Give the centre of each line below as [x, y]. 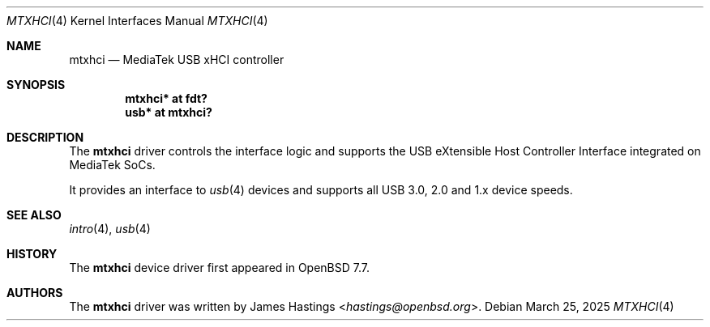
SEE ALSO [34, 215]
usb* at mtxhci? [169, 112]
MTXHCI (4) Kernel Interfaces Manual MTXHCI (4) [137, 21]
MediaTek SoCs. [112, 165]
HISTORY [32, 254]
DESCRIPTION [45, 137]
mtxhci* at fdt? [166, 98]
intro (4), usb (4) [110, 229]
